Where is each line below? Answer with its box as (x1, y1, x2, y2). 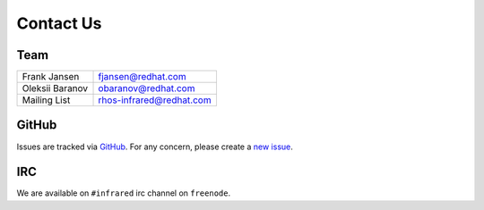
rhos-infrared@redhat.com (98, 94, 212, 106)
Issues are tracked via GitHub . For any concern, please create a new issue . (16, 141, 293, 152)
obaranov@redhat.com (98, 82, 195, 95)
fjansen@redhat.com (98, 71, 187, 83)
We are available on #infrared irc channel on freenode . (16, 188, 231, 198)
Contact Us (16, 13, 102, 33)
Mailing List (22, 94, 71, 106)
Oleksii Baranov (22, 82, 89, 95)
